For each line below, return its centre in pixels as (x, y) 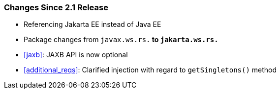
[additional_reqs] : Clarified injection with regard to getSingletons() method (150, 70)
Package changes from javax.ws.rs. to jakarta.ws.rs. (121, 40)
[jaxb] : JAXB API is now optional (76, 55)
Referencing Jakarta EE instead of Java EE (93, 24)
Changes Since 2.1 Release (56, 7)
